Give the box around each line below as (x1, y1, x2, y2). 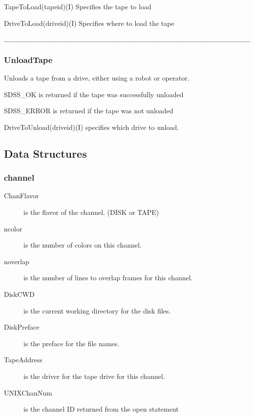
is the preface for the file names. (23, 338, 120, 348)
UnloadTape (4, 53, 53, 65)
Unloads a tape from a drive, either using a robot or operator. (4, 73, 190, 83)
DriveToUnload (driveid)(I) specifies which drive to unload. (4, 122, 179, 132)
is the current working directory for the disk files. (23, 305, 171, 315)
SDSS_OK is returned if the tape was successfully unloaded (4, 89, 184, 99)
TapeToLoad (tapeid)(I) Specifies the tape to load (4, 1, 151, 11)
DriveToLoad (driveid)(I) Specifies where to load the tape (4, 18, 174, 28)
